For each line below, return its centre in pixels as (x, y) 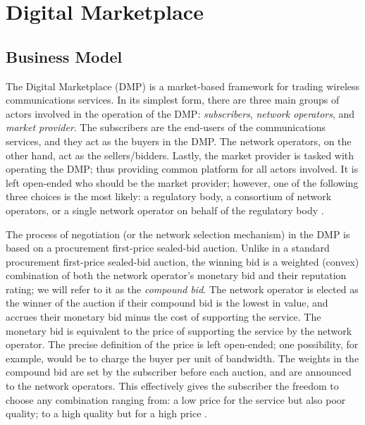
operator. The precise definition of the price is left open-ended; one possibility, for (182, 344)
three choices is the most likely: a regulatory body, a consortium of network (169, 196)
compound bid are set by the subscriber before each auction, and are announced (179, 372)
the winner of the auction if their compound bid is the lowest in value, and (167, 303)
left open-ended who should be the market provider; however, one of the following (182, 182)
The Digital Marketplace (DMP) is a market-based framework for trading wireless (183, 86)
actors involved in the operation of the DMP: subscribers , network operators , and (180, 113)
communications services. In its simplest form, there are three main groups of (173, 100)
